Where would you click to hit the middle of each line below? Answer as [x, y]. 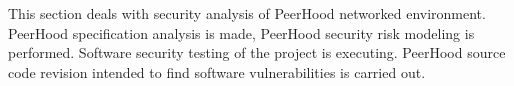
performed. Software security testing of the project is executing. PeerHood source [257, 52]
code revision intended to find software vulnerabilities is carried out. [217, 71]
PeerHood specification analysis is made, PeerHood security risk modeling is [241, 32]
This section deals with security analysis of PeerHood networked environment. [247, 13]
